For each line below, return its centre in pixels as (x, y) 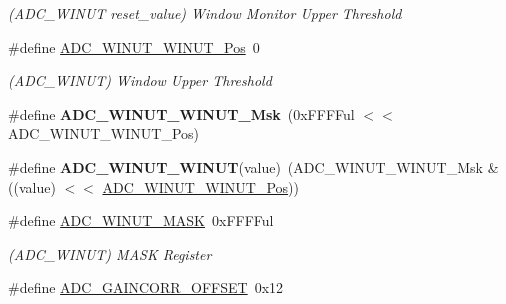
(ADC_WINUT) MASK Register (110, 253)
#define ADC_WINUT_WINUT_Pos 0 (134, 46)
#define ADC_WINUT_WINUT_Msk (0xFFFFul (181, 113)
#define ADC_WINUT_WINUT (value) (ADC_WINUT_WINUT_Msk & (253, 166)
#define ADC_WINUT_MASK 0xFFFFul (141, 220)
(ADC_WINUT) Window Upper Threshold (140, 80)
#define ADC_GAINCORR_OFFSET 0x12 (146, 287)
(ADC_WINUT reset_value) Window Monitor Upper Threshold (205, 13)
